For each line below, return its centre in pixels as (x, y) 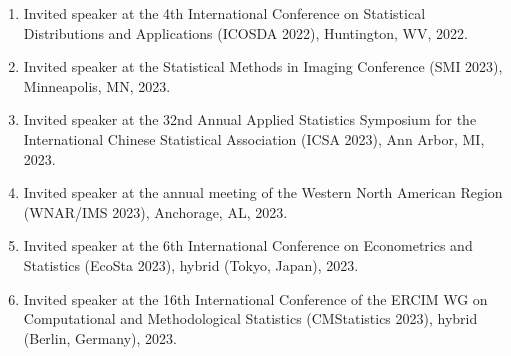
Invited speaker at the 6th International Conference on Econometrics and (248, 245)
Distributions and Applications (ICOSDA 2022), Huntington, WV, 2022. (245, 32)
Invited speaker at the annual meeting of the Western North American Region (263, 192)
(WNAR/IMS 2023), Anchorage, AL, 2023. (155, 211)
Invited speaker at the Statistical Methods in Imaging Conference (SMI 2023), (263, 66)
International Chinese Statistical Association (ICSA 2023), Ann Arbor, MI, (254, 138)
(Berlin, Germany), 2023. (100, 337)
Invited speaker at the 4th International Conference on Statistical (224, 13)
